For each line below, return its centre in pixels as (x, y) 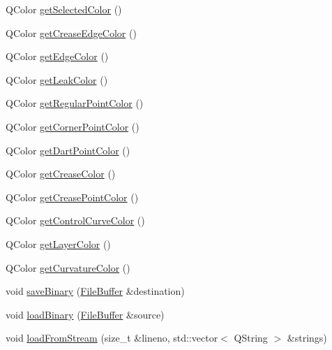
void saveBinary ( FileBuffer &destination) (95, 291)
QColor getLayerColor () (58, 243)
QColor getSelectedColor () (64, 9)
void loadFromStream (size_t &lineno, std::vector (112, 338)
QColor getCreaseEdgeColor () (71, 32)
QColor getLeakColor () (57, 79)
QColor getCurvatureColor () (68, 267)
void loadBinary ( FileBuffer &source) (85, 314)
